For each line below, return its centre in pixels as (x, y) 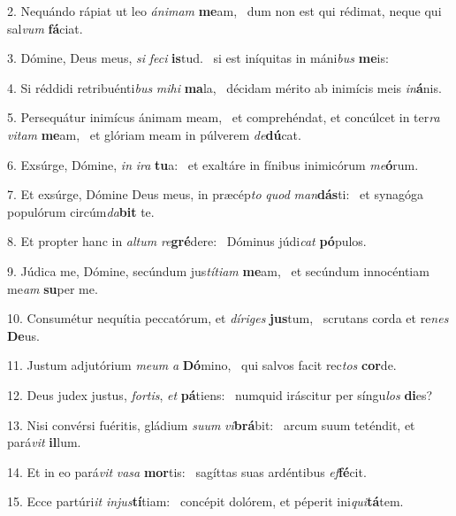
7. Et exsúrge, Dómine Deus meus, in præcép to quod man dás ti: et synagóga (216, 194)
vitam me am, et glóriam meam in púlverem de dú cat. (154, 134)
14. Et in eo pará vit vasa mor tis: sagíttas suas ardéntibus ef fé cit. (187, 471)
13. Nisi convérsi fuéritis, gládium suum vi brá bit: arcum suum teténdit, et (211, 424)
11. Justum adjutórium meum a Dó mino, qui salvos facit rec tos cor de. (202, 365)
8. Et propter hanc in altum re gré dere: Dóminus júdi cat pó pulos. (187, 241)
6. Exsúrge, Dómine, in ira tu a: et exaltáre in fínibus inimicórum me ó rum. (213, 164)
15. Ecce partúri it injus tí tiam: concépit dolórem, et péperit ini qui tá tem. (205, 501)
